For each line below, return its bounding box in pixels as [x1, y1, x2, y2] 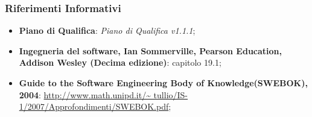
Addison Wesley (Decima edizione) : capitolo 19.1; [19, 56, 221, 69]
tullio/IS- [153, 88, 188, 101]
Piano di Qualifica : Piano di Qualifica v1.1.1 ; [19, 24, 196, 37]
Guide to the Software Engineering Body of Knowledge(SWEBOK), [19, 77, 308, 89]
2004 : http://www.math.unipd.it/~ [19, 88, 151, 101]
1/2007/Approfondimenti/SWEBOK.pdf [19, 100, 169, 113]
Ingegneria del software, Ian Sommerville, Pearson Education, [19, 44, 282, 57]
